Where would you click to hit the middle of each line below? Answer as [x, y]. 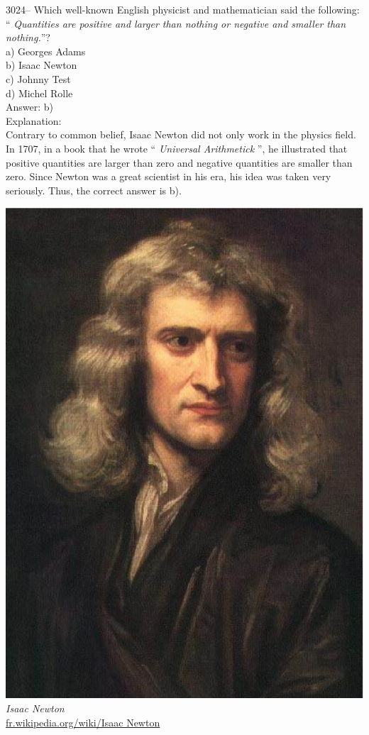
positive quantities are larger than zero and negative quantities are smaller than [179, 162]
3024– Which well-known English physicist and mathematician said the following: [183, 9]
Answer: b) [30, 107]
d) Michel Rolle [39, 93]
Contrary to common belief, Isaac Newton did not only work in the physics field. [181, 134]
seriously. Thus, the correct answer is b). [94, 190]
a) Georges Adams [46, 51]
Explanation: [34, 120]
